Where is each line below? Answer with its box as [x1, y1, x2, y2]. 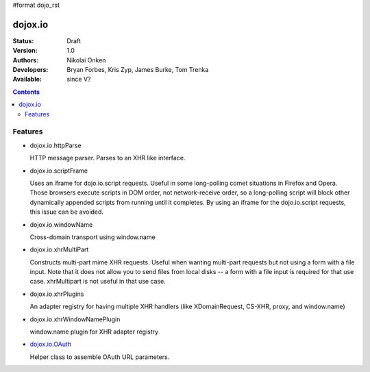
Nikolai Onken [66, 55, 106, 64]
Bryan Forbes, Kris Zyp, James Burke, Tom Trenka [66, 66, 209, 74]
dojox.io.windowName [29, 220, 93, 229]
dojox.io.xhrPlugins [29, 290, 84, 298]
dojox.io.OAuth [29, 340, 72, 349]
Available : [12, 75, 42, 84]
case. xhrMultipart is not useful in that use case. [29, 277, 166, 286]
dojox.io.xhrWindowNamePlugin [29, 315, 121, 323]
